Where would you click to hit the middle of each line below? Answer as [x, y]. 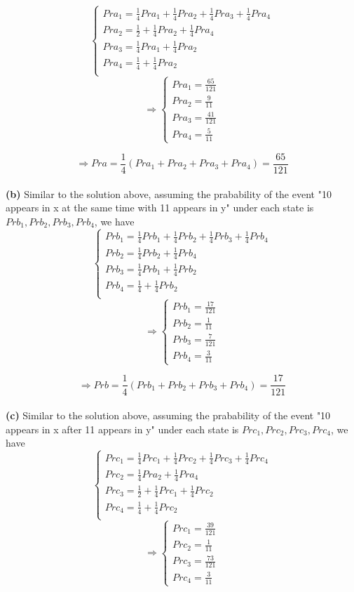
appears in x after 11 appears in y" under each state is [122, 429]
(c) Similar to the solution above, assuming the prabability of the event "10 [168, 415]
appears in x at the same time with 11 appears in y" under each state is [160, 208]
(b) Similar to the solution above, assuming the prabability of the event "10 [169, 193]
